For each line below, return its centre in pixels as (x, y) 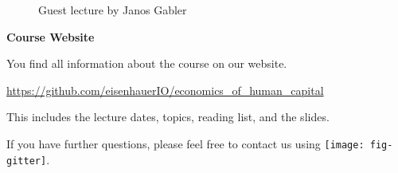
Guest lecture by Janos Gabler (113, 10)
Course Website (51, 36)
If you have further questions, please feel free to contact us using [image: (185, 143)
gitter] (27, 161)
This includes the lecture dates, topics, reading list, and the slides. (168, 117)
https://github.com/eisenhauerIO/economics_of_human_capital (165, 90)
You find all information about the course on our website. (147, 63)
